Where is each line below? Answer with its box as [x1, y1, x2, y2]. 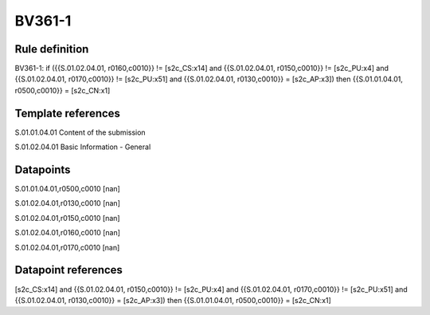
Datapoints [14, 163, 71, 176]
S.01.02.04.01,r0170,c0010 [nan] [14, 242, 120, 252]
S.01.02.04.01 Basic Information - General [14, 142, 151, 152]
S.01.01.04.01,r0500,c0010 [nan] [14, 184, 121, 194]
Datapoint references [14, 263, 123, 277]
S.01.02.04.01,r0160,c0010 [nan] [14, 228, 121, 238]
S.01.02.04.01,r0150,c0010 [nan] [14, 213, 120, 222]
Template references [14, 106, 121, 120]
